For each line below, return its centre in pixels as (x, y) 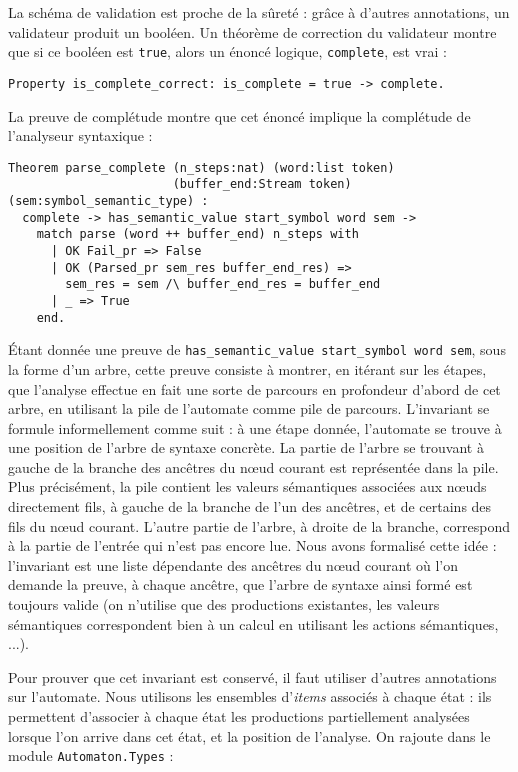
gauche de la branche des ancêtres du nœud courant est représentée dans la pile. (253, 466)
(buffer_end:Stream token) (262, 184)
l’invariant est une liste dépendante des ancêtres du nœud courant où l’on (233, 564)
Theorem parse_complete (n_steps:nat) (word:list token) (201, 167)
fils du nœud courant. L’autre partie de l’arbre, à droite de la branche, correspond (259, 525)
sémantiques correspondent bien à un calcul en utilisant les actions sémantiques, (253, 623)
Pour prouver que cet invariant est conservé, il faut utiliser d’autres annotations (252, 676)
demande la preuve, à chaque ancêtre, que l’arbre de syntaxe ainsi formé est (240, 584)
